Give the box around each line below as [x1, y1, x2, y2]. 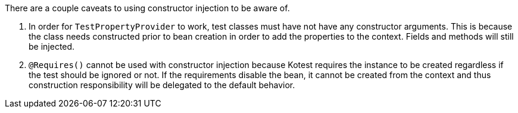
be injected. [29, 41, 75, 51]
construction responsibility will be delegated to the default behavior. [29, 80, 295, 90]
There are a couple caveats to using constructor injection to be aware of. [5, 3, 290, 13]
